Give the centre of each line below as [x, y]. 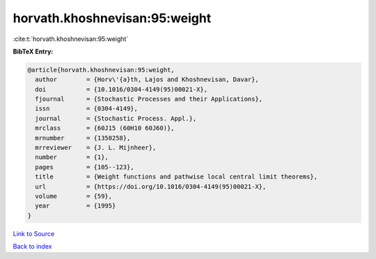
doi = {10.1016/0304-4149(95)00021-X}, [122, 89]
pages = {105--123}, [85, 167]
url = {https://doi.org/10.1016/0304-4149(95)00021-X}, [151, 186]
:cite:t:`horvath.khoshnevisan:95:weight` [71, 39]
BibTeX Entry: [33, 51]
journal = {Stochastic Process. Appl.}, [116, 118]
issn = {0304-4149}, [87, 109]
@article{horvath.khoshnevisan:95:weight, [101, 70]
